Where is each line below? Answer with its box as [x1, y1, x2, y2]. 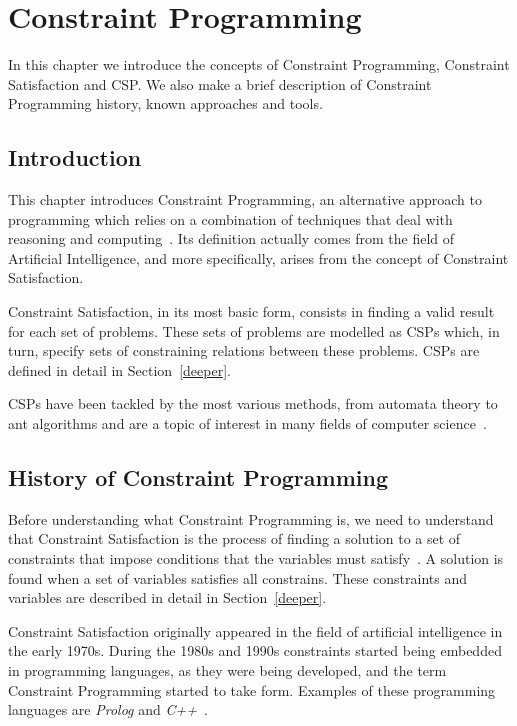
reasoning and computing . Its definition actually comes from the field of [8, 228, 454, 249]
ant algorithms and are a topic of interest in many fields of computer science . [8, 413, 487, 434]
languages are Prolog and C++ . [8, 699, 208, 720]
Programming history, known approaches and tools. [8, 93, 323, 114]
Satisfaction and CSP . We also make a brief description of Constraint [8, 73, 432, 94]
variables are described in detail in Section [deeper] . [8, 587, 327, 608]
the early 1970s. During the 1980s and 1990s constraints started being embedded [8, 640, 502, 661]
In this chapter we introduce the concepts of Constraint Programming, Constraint [8, 54, 510, 75]
